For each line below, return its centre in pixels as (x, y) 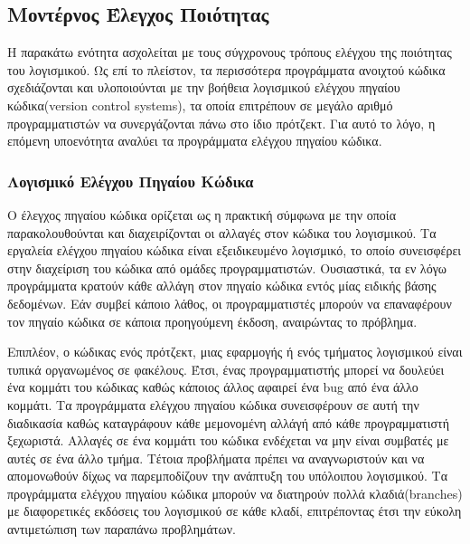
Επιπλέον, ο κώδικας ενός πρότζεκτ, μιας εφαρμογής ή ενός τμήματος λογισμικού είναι (235, 352)
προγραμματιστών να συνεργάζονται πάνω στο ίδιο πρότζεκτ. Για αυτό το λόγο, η (221, 123)
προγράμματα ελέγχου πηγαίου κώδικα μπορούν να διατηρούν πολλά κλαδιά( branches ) (235, 493)
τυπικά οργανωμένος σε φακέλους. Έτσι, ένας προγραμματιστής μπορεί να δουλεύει (226, 369)
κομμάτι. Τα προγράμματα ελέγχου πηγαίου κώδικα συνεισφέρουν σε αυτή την (213, 404)
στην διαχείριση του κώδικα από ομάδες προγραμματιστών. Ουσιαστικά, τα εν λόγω (227, 267)
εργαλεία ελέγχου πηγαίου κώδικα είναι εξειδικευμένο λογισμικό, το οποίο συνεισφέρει (235, 250)
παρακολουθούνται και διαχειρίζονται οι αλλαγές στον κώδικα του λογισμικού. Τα (222, 232)
